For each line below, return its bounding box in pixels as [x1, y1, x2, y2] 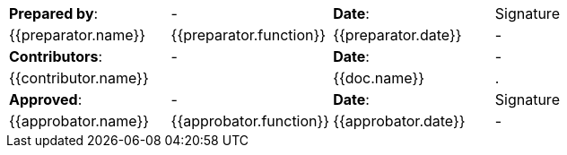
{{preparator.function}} [170, 26, 327, 44]
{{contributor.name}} [9, 69, 149, 87]
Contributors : [9, 47, 103, 65]
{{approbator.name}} [9, 112, 150, 130]
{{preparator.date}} [333, 26, 462, 44]
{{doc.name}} [333, 69, 425, 87]
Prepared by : [9, 4, 99, 22]
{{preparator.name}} [9, 26, 146, 44]
